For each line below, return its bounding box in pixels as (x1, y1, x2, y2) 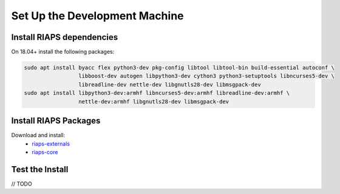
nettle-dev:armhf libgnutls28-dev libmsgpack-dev (78, 98, 229, 105)
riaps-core (32, 148, 58, 155)
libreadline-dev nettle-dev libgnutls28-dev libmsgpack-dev (78, 81, 261, 88)
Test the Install (11, 164, 69, 175)
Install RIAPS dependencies (11, 32, 118, 42)
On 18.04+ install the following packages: (11, 48, 115, 56)
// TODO (11, 180, 33, 187)
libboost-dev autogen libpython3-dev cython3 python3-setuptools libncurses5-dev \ (78, 73, 335, 80)
